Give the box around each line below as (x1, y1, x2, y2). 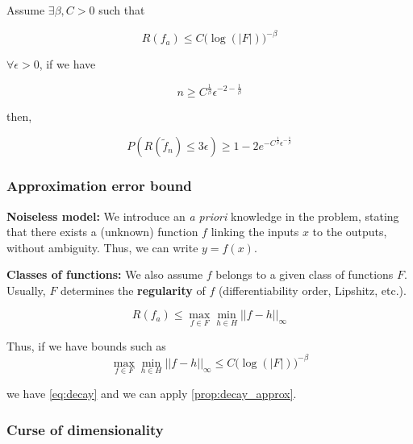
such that (98, 2, 145, 18)
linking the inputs (211, 223, 299, 240)
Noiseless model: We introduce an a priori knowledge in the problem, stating (6, 207, 399, 224)
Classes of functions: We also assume (6, 266, 203, 283)
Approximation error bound (6, 176, 192, 196)
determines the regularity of (60, 281, 206, 298)
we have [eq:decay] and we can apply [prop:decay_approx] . (6, 385, 297, 402)
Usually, (6, 281, 46, 298)
